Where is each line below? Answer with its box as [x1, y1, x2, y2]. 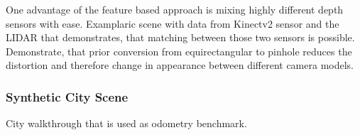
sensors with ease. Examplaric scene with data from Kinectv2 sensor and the [6, 16, 339, 31]
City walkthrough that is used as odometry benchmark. [6, 116, 247, 131]
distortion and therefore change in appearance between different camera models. [6, 58, 354, 72]
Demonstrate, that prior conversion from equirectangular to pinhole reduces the [6, 43, 352, 58]
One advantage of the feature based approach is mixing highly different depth [6, 2, 344, 16]
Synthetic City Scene [6, 87, 129, 105]
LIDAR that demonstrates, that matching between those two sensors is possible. [6, 30, 355, 45]
